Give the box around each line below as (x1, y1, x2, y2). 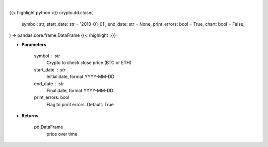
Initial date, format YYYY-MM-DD (46, 73, 115, 79)
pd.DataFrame (34, 124, 64, 130)
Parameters (21, 41, 47, 47)
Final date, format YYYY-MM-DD (46, 87, 114, 93)
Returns (21, 113, 39, 119)
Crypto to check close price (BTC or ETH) (46, 60, 132, 66)
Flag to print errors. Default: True (46, 101, 114, 107)
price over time (46, 131, 77, 137)
